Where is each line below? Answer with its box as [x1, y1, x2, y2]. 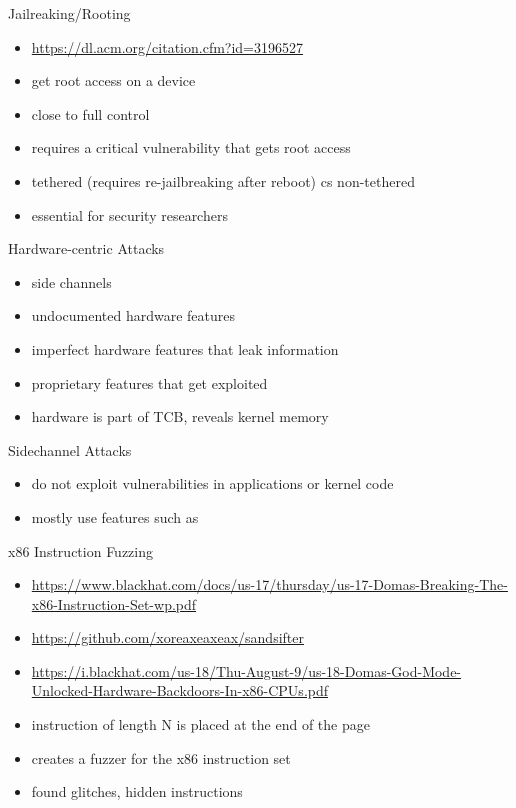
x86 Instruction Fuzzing [8, 540, 153, 561]
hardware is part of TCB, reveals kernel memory [31, 406, 329, 427]
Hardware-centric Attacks [8, 238, 165, 259]
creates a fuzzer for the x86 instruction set [31, 747, 291, 768]
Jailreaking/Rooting [8, 3, 131, 23]
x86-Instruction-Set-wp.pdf [31, 593, 197, 614]
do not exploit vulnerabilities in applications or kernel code [31, 473, 394, 494]
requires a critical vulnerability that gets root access [31, 137, 351, 158]
